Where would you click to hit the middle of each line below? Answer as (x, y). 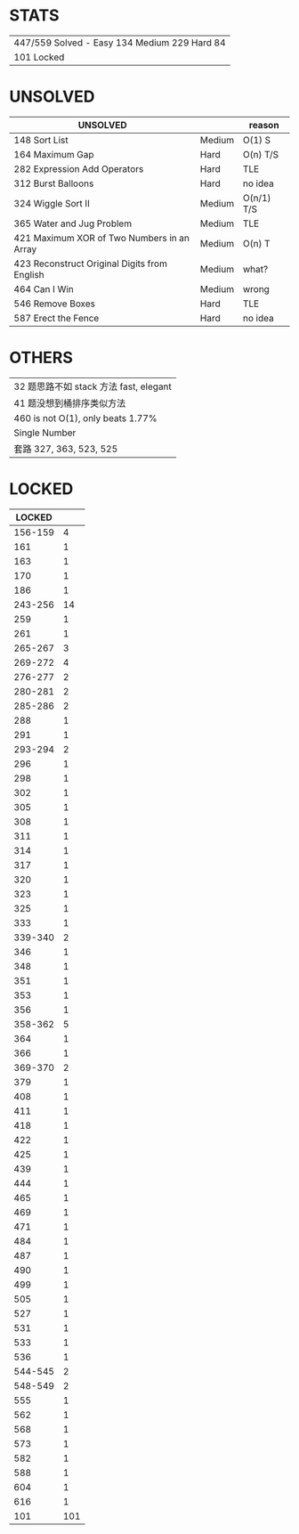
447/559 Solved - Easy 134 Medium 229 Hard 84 (120, 43)
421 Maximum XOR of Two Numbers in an (101, 238)
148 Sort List (41, 140)
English (29, 274)
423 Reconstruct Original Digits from (90, 264)
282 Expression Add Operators (79, 168)
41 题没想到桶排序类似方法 (70, 403)
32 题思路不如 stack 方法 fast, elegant (93, 386)
